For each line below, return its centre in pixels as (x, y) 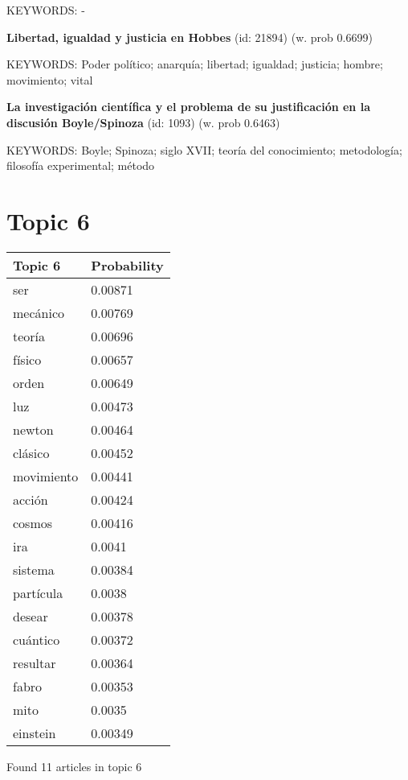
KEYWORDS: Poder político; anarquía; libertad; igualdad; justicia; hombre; (195, 64)
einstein (35, 733)
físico (27, 359)
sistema (34, 569)
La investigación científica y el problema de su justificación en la (188, 107)
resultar (35, 662)
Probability (127, 265)
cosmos (33, 522)
